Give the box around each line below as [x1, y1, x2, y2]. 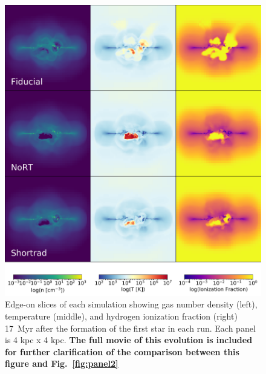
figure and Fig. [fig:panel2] [5, 357, 118, 370]
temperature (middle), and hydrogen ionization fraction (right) [5, 310, 238, 322]
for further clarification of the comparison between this [5, 345, 239, 358]
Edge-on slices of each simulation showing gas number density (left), [5, 298, 258, 310]
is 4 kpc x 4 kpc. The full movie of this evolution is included [5, 333, 253, 346]
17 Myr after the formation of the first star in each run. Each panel [5, 321, 256, 334]
